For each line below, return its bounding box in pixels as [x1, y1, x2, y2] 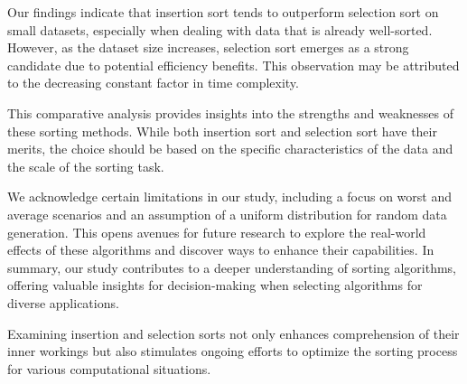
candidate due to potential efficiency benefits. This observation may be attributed [7, 55, 460, 74]
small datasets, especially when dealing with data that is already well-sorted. [7, 20, 433, 39]
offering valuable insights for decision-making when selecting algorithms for [7, 276, 423, 295]
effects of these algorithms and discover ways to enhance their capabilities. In [7, 240, 434, 259]
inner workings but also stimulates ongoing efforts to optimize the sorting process [7, 342, 458, 361]
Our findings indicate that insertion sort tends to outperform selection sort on [7, 3, 439, 21]
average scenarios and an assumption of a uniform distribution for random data [7, 204, 447, 223]
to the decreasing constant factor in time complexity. [7, 73, 299, 92]
